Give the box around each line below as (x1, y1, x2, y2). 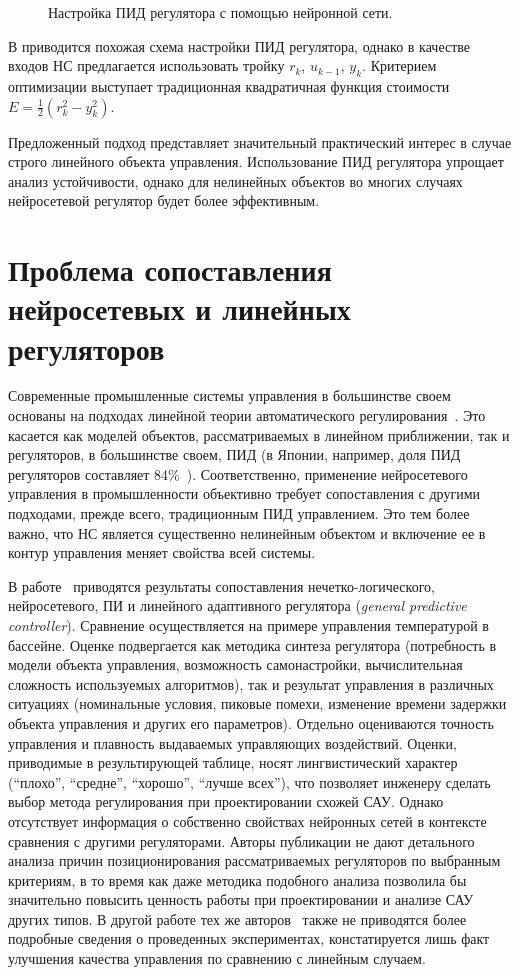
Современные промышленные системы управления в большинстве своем (8, 385, 451, 406)
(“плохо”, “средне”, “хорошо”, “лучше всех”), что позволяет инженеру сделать (8, 771, 491, 792)
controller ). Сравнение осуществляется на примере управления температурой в (8, 614, 489, 635)
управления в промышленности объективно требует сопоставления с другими (8, 483, 480, 504)
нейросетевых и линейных (8, 288, 351, 329)
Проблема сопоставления (8, 249, 332, 290)
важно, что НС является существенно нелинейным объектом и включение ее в (8, 522, 486, 543)
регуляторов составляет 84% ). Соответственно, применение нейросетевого (8, 463, 468, 484)
